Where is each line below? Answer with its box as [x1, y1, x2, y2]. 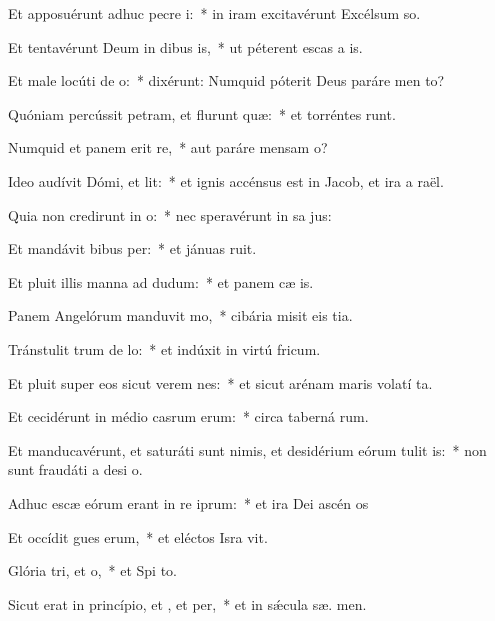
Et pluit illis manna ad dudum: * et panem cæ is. [8, 271, 314, 292]
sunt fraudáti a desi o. [8, 459, 143, 480]
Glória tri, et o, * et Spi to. [8, 560, 177, 581]
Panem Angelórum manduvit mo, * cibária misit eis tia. [8, 305, 353, 326]
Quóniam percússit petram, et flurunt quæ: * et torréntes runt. [8, 103, 396, 124]
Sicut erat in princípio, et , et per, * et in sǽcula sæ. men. [8, 593, 367, 614]
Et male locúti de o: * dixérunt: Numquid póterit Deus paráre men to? [8, 70, 445, 91]
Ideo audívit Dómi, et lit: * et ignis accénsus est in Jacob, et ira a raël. [8, 170, 444, 191]
